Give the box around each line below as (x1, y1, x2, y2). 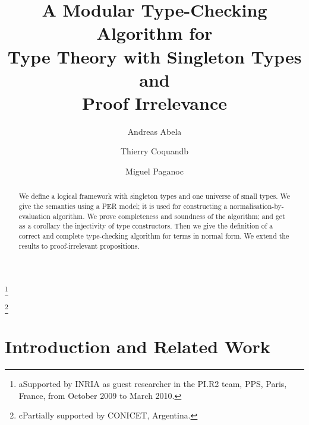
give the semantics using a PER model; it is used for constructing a (18, 201, 228, 211)
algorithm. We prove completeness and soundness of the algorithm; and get (52, 211, 285, 221)
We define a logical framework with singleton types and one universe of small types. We (18, 191, 291, 201)
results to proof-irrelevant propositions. (18, 240, 140, 250)
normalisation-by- (229, 201, 284, 211)
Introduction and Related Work (5, 334, 270, 359)
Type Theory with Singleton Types (7, 44, 302, 68)
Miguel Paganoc (125, 165, 184, 177)
